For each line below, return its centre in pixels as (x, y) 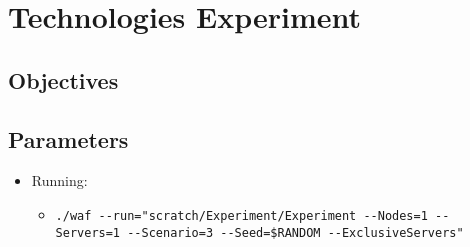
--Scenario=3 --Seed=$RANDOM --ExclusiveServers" (295, 232)
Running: (59, 180)
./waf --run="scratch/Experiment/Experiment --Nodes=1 (241, 215)
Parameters (68, 138)
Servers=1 (88, 232)
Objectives (63, 79)
